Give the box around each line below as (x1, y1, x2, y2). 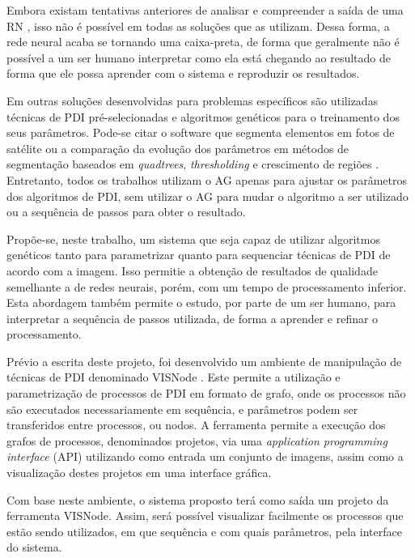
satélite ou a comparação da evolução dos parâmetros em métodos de (6, 139, 349, 156)
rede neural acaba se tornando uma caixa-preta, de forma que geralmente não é (6, 33, 400, 50)
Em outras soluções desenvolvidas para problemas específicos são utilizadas (6, 92, 379, 109)
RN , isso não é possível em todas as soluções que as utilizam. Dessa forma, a (6, 17, 390, 34)
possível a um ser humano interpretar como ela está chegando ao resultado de (6, 49, 391, 66)
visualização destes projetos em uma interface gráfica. (6, 464, 272, 481)
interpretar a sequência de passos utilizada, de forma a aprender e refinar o (6, 309, 379, 326)
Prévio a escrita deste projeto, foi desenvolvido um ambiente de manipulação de (6, 352, 402, 369)
